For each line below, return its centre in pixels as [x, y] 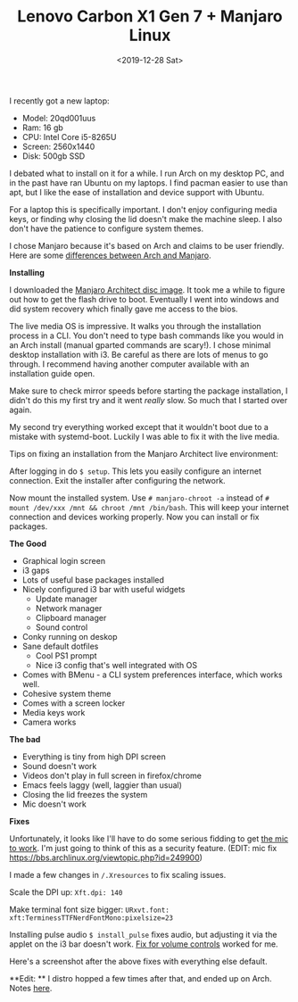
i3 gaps [36, 570]
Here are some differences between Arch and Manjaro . [110, 255]
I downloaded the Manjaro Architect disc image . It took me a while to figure [147, 290]
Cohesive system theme [66, 693]
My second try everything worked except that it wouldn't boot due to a [139, 426]
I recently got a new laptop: [59, 101]
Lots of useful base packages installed [93, 580]
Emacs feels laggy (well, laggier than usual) [102, 785]
